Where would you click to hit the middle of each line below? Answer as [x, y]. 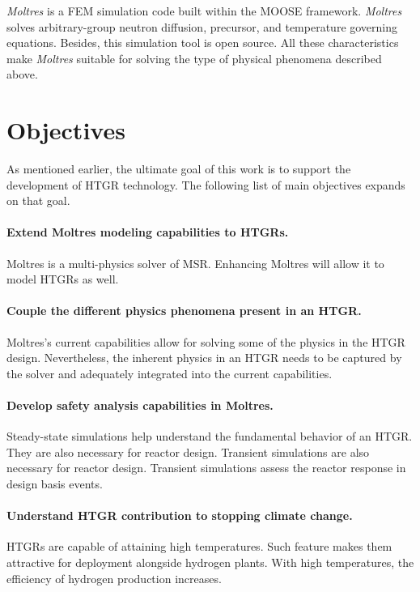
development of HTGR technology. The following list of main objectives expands [206, 184]
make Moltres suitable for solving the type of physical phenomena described [194, 58]
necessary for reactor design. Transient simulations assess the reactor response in [206, 468]
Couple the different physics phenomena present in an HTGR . [184, 311]
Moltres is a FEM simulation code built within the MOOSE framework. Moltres [204, 11]
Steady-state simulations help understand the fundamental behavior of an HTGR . [210, 436]
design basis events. [55, 484]
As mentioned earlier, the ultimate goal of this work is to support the [179, 169]
